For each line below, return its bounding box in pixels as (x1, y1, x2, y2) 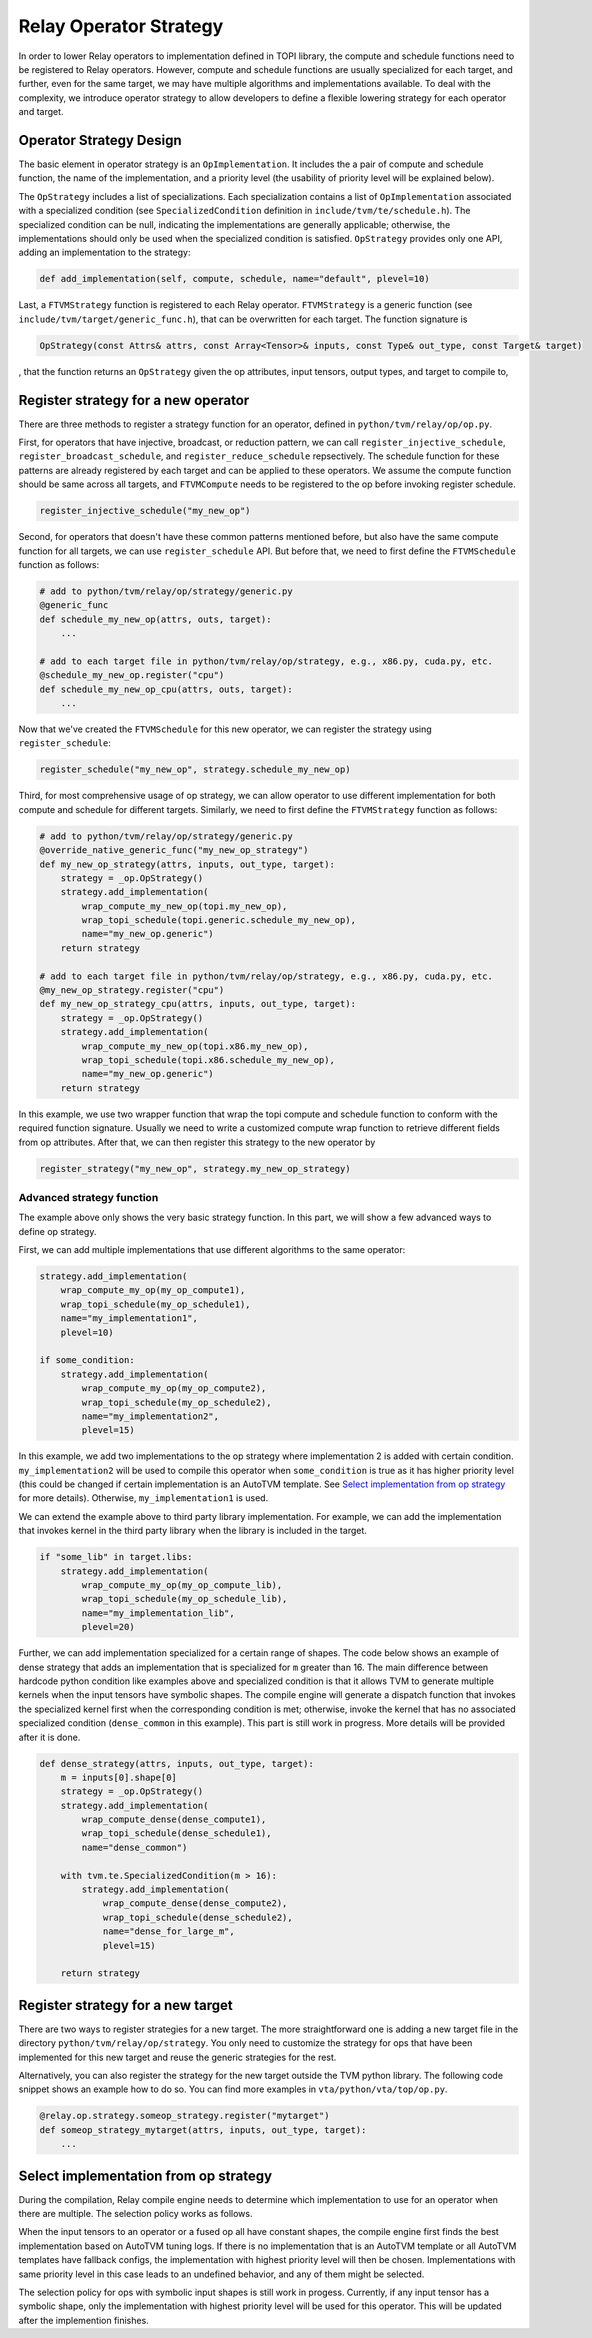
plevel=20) (81, 1621, 135, 1633)
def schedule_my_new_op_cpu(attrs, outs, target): (39, 683, 294, 695)
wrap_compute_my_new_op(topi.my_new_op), (81, 900, 288, 912)
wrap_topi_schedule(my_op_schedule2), (81, 1396, 272, 1408)
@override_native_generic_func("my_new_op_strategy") (39, 845, 309, 856)
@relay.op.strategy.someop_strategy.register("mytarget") (39, 2110, 330, 2122)
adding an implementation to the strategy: (18, 246, 191, 259)
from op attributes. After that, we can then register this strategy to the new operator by (18, 1136, 376, 1148)
